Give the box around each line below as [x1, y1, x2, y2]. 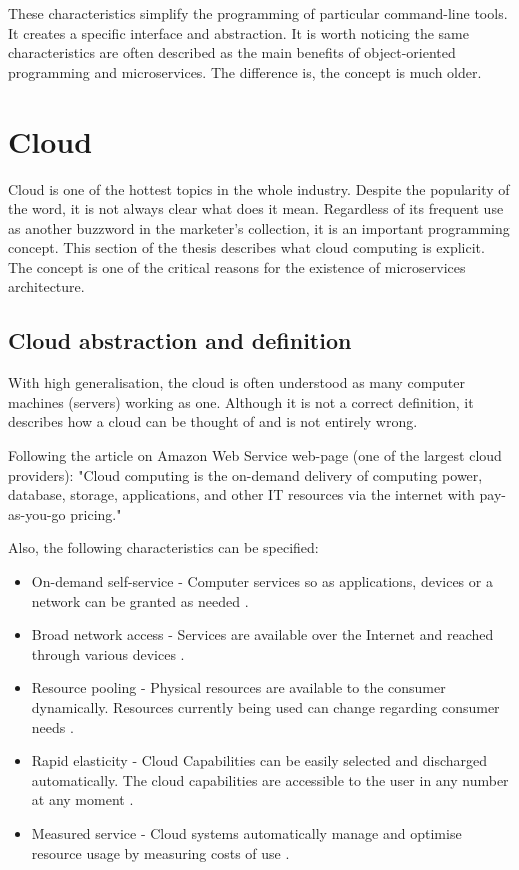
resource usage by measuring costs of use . [31, 842, 290, 863]
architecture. [8, 276, 85, 297]
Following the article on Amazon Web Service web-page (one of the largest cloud [8, 445, 502, 466]
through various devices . [31, 643, 185, 664]
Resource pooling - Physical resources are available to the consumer [31, 677, 446, 698]
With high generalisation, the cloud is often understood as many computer [8, 372, 466, 393]
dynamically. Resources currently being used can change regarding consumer [31, 696, 500, 717]
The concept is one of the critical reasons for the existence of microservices [8, 256, 466, 277]
